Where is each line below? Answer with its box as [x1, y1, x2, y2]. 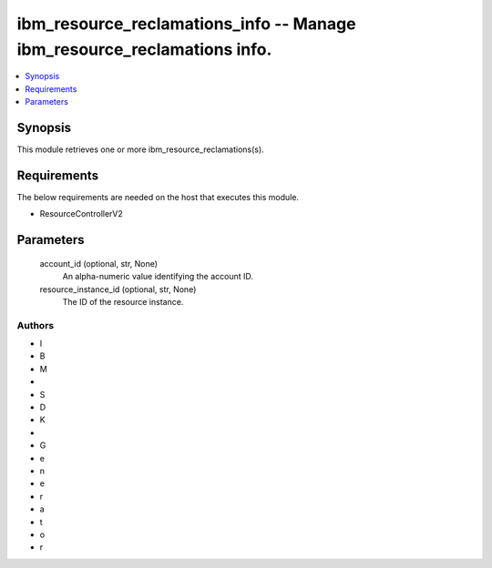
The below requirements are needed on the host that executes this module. [16, 191, 300, 202]
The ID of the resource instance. [62, 296, 184, 307]
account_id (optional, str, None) [39, 258, 159, 269]
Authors [16, 319, 55, 331]
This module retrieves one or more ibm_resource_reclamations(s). [16, 144, 264, 155]
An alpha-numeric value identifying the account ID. [62, 271, 254, 282]
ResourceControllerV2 [39, 208, 123, 219]
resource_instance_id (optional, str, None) [39, 283, 197, 295]
